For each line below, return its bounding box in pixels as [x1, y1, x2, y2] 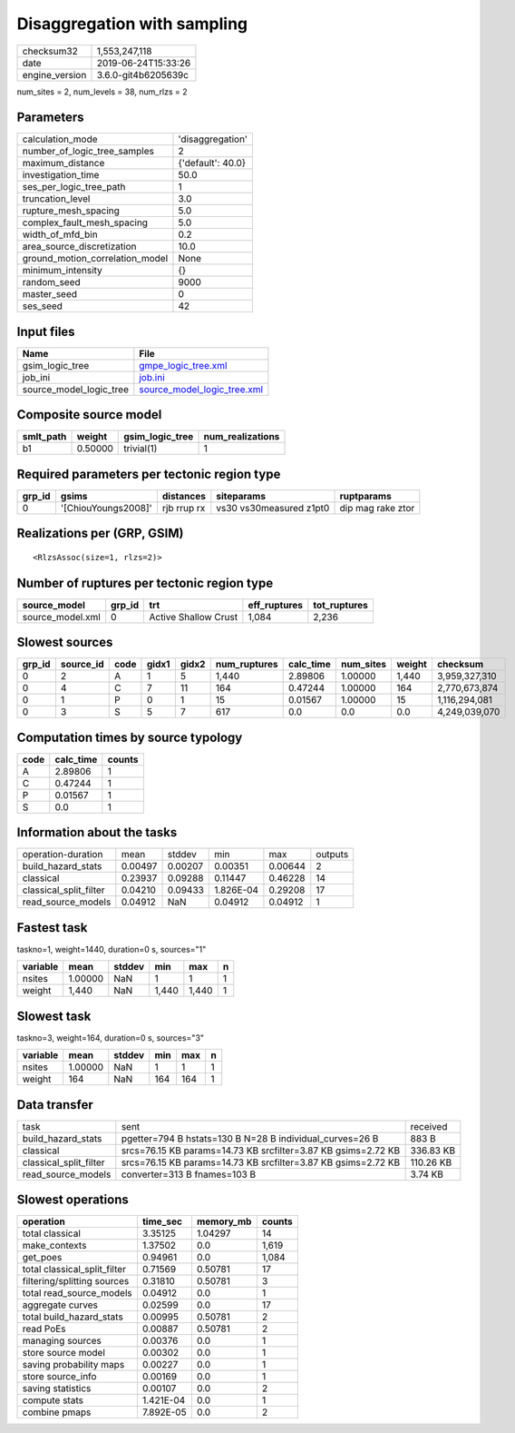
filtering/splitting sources [22, 1275, 130, 1288]
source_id [60, 658, 104, 671]
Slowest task [16, 1008, 92, 1023]
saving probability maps [22, 1359, 125, 1371]
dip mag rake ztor [339, 502, 415, 514]
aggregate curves [22, 1299, 99, 1311]
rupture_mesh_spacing [22, 204, 120, 217]
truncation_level [22, 193, 91, 205]
